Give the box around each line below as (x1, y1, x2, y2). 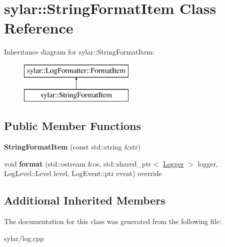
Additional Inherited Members (4, 192, 165, 208)
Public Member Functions (4, 118, 141, 133)
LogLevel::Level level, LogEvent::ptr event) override (4, 168, 162, 178)
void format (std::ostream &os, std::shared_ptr (4, 158, 151, 168)
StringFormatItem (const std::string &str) (4, 141, 141, 152)
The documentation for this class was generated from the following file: (4, 216, 221, 226)
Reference (4, 17, 73, 38)
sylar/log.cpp (4, 232, 44, 243)
